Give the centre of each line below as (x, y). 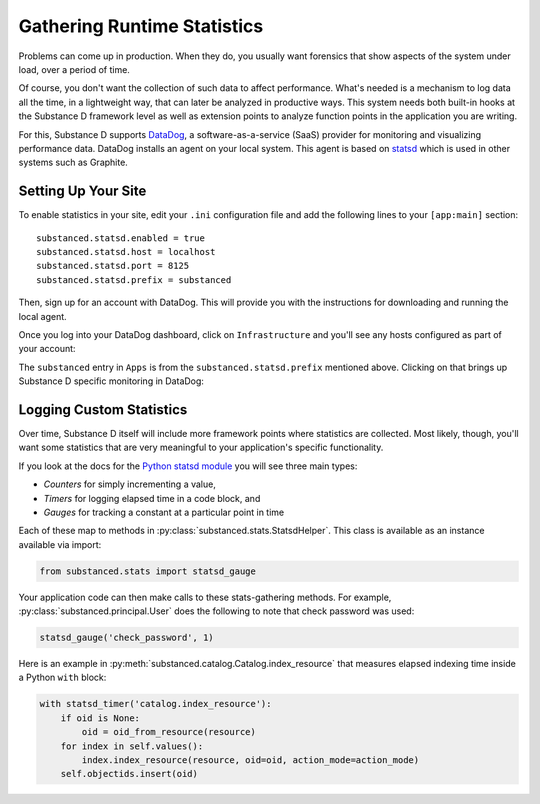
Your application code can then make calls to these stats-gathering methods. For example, (205, 597)
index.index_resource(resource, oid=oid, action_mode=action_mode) (250, 760)
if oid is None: (100, 718)
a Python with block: (62, 677)
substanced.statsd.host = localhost (126, 251)
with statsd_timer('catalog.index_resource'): (155, 704)
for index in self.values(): (132, 746)
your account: (47, 349)
